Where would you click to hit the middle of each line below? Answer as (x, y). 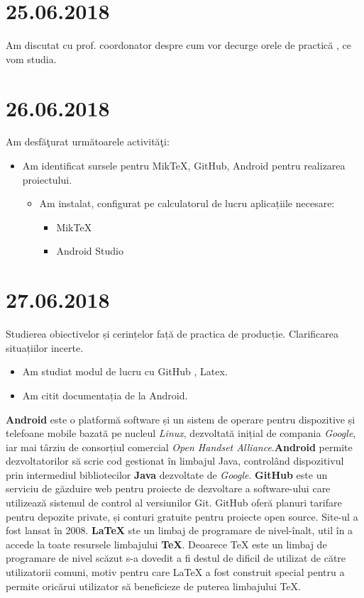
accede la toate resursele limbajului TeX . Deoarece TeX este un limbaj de (166, 544)
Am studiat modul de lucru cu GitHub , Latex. (125, 371)
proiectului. (47, 179)
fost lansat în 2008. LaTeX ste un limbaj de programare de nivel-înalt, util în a (180, 530)
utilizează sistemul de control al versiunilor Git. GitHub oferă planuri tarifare (174, 503)
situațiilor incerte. (45, 347)
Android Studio (90, 251)
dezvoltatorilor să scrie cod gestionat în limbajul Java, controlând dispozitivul (175, 461)
